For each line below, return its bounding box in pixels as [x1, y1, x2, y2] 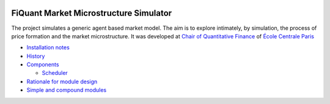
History [26, 52, 45, 60]
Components [26, 61, 59, 68]
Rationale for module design [26, 78, 98, 85]
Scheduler [42, 69, 68, 77]
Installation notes [26, 44, 70, 51]
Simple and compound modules [26, 86, 107, 94]
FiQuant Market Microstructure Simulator [11, 8, 172, 18]
